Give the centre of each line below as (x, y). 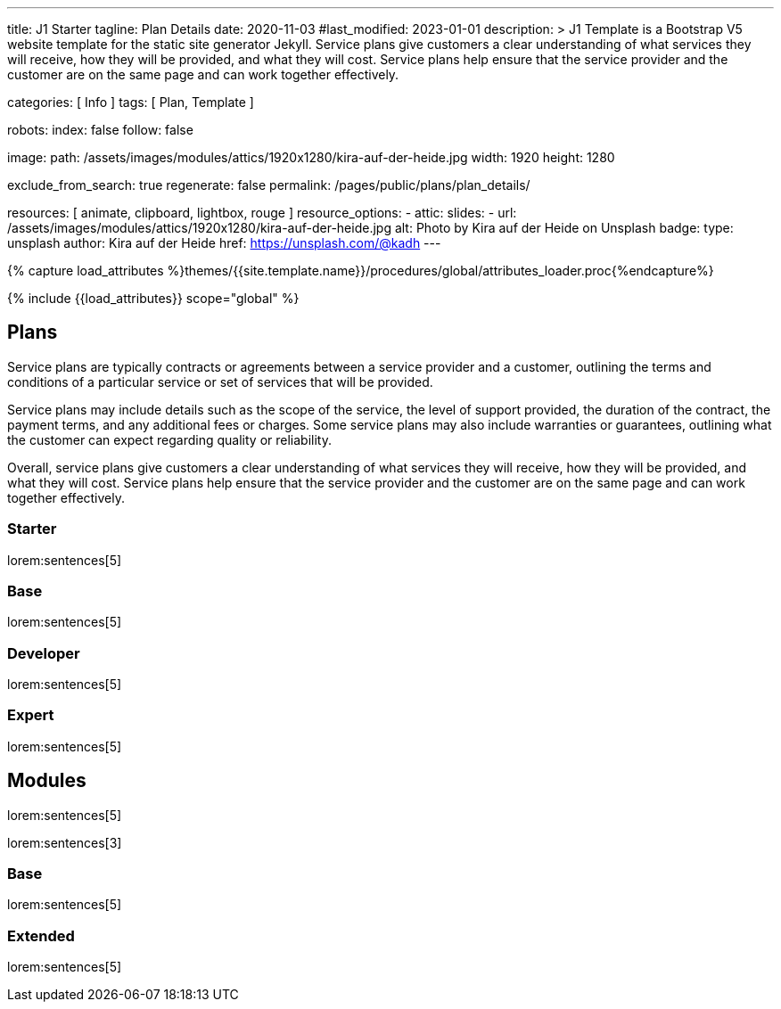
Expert (31, 715)
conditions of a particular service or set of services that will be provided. (220, 381)
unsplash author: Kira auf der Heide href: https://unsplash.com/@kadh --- (224, 243)
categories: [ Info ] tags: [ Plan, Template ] (131, 102)
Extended (41, 935)
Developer (44, 653)
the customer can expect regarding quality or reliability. (169, 439)
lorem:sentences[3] (65, 842)
